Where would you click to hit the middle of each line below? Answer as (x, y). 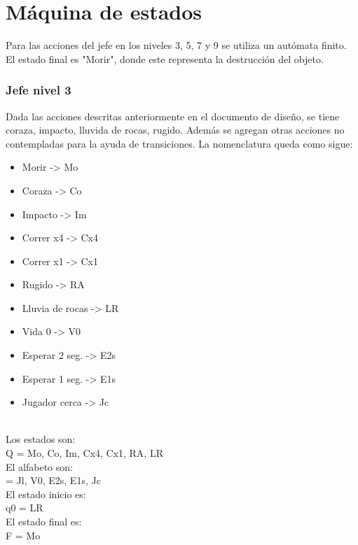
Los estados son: (41, 439)
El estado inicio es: (46, 494)
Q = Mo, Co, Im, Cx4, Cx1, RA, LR (84, 453)
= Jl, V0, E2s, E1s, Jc (53, 480)
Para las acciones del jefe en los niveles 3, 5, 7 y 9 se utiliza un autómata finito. (176, 45)
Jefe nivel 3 (39, 90)
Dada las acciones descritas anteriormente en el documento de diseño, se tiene (173, 116)
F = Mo (23, 535)
